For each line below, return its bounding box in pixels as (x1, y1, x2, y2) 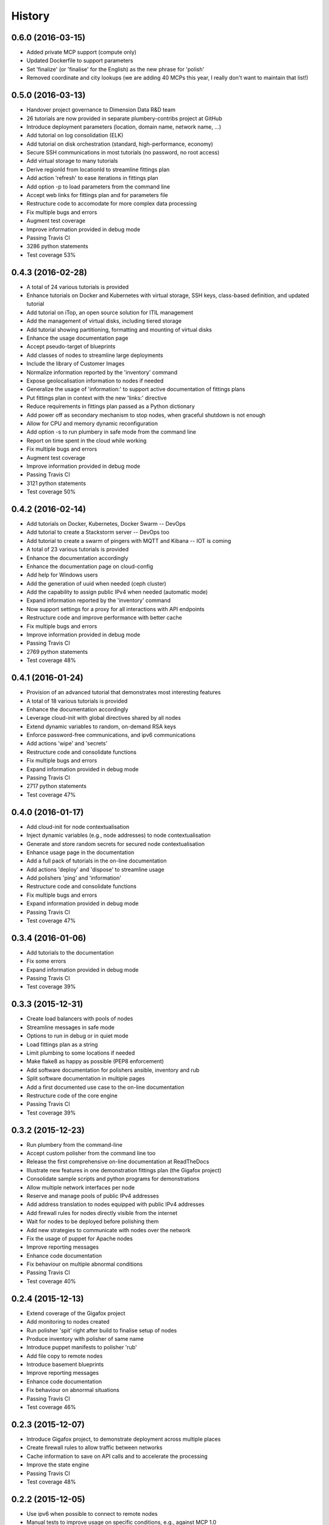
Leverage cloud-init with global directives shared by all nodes (26, 714, 181, 722)
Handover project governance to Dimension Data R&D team (26, 106, 176, 113)
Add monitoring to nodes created (26, 1318, 110, 1326)
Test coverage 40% (26, 1277, 76, 1285)
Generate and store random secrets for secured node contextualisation (26, 840, 205, 847)
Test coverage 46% (26, 1404, 76, 1411)
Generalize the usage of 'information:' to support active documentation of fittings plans (26, 386, 246, 393)
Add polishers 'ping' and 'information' (26, 874, 122, 881)
